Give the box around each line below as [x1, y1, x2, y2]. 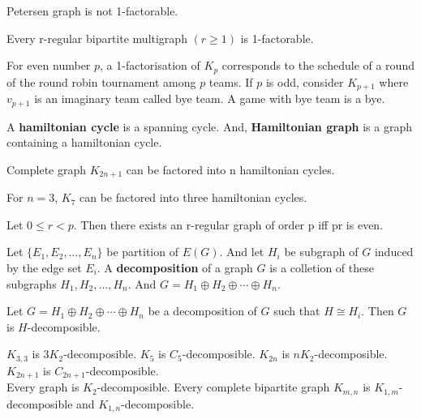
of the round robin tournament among [6, 73, 196, 90]
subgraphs [6, 275, 57, 292]
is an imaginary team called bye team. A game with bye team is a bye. [34, 90, 385, 107]
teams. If [208, 73, 253, 90]
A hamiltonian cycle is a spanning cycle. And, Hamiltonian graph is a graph [6, 118, 412, 135]
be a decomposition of [148, 302, 257, 319]
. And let [219, 243, 264, 260]
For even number [6, 57, 91, 74]
